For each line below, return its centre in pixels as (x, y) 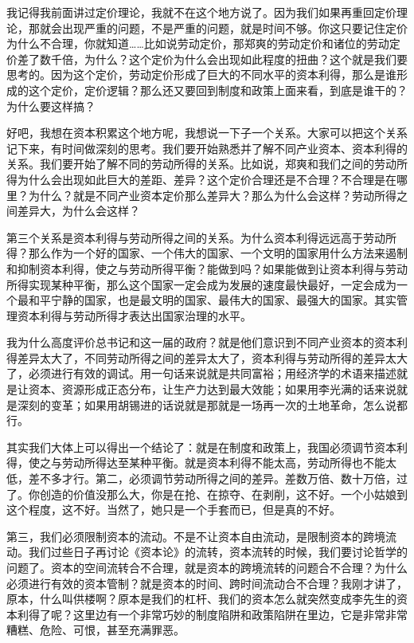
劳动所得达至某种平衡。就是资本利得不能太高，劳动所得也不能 (223, 463)
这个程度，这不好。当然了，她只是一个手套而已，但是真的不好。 (174, 510)
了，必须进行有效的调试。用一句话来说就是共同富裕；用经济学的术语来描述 (201, 373)
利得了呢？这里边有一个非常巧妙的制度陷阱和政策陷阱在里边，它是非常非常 (212, 614)
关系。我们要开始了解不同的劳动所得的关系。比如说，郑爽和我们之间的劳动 (201, 164)
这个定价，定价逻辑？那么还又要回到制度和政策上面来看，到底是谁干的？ (218, 90)
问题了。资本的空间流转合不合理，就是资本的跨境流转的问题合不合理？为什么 (207, 567)
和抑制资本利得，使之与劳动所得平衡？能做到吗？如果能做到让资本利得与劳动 (207, 268)
